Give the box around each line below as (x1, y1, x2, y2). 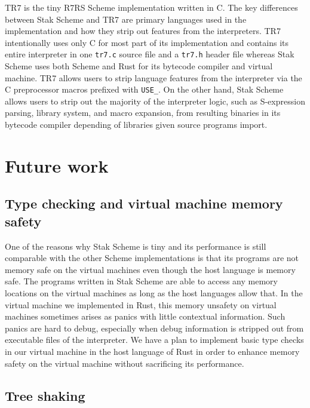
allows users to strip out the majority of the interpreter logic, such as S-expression (5, 94, 305, 107)
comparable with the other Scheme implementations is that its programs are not (5, 251, 299, 264)
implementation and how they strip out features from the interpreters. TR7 (5, 24, 281, 37)
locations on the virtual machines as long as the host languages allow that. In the (5, 287, 303, 299)
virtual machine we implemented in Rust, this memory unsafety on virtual (5, 298, 277, 311)
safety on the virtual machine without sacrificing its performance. (5, 357, 244, 369)
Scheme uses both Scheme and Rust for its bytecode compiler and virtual (5, 60, 273, 72)
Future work (5, 153, 109, 177)
